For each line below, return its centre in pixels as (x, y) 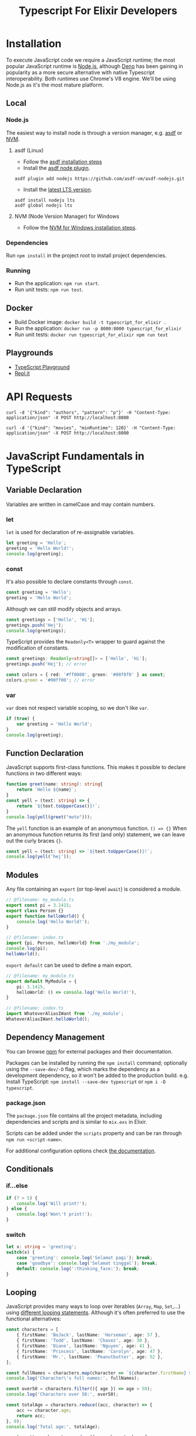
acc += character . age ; (44, 1410)
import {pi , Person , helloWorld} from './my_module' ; (73, 943)
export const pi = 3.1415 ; (39, 905)
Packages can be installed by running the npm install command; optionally (97, 1063)
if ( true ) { (20, 719)
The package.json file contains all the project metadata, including (84, 1116)
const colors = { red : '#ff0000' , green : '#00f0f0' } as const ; (86, 675)
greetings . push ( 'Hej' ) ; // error (47, 664)
